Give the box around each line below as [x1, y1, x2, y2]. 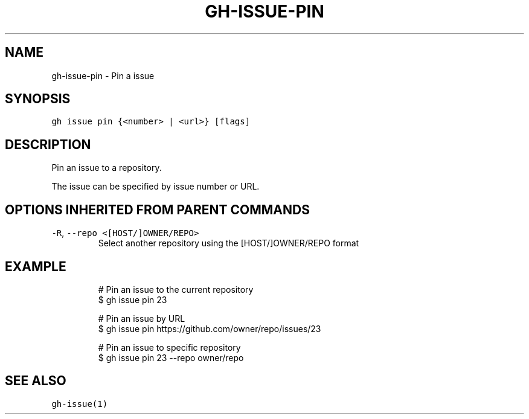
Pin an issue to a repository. [51, 162, 162, 173]
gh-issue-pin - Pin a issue [51, 70, 155, 81]
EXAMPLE [5, 258, 66, 274]
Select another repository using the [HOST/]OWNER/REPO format [98, 238, 359, 249]
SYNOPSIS [5, 91, 71, 107]
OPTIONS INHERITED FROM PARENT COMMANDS [5, 202, 310, 217]
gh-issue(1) [51, 398, 108, 409]
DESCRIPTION [5, 136, 91, 152]
